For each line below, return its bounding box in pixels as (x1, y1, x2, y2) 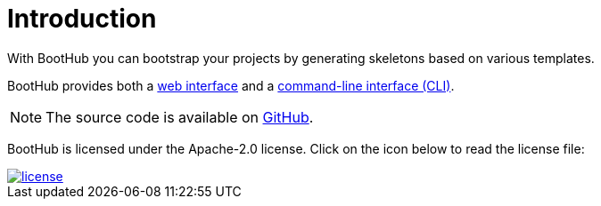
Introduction (7, 4, 157, 34)
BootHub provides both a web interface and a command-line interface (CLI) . (7, 77, 455, 93)
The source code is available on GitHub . (45, 107, 314, 126)
